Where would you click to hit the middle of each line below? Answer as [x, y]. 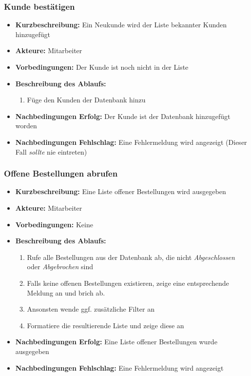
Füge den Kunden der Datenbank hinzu [86, 100]
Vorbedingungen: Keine [54, 224]
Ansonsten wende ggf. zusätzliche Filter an [91, 309]
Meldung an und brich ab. [66, 292]
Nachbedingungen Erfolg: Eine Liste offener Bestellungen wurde [116, 342]
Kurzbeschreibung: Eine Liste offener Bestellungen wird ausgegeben [121, 191]
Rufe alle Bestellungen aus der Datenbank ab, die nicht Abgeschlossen [131, 257]
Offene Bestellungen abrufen [61, 173]
